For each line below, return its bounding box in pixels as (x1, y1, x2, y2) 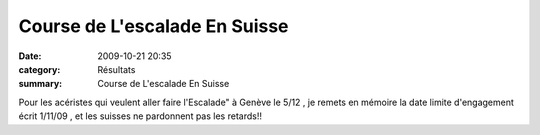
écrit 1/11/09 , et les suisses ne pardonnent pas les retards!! (18, 110, 262, 122)
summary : (18, 78, 63, 90)
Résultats (97, 63, 136, 75)
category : (18, 63, 61, 75)
